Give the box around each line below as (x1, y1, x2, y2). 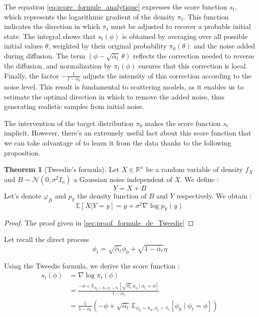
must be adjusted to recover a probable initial (111, 21, 251, 31)
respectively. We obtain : (176, 190, 252, 200)
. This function (183, 11, 229, 21)
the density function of (77, 190, 147, 200)
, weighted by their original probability (48, 40, 167, 51)
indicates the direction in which (4, 21, 100, 31)
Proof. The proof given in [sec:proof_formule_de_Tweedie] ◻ (4, 217, 194, 227)
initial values (4, 40, 43, 51)
